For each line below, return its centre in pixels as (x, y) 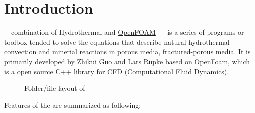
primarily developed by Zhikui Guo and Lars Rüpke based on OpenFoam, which (127, 61)
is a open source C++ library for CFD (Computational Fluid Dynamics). (117, 71)
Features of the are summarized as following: (73, 104)
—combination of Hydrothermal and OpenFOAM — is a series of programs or (124, 32)
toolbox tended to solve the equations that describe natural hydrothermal (117, 42)
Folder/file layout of (55, 88)
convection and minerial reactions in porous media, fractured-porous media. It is (127, 52)
